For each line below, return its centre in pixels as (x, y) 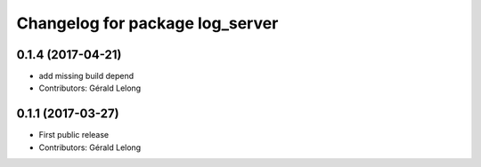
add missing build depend (86, 76)
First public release (74, 135)
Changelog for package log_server (147, 23)
